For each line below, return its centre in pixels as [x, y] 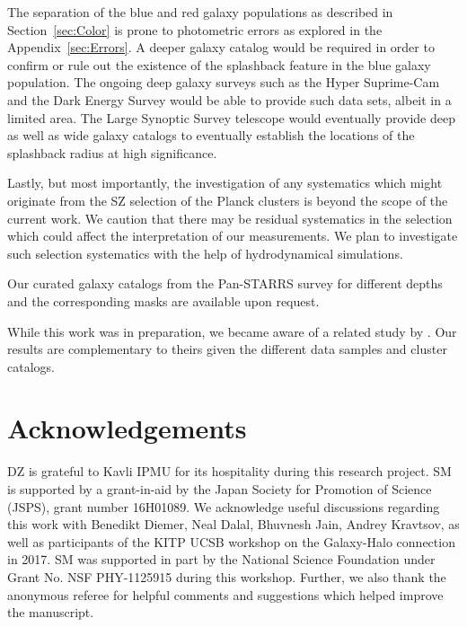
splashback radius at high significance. [112, 152]
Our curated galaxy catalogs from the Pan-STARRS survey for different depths [225, 283]
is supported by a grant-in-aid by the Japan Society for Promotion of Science [220, 489]
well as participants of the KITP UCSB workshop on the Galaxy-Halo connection [231, 541]
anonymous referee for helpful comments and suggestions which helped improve [225, 594]
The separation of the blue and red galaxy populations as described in [200, 12]
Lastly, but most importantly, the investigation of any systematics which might [225, 183]
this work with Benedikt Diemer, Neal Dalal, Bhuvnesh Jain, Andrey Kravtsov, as [233, 524]
